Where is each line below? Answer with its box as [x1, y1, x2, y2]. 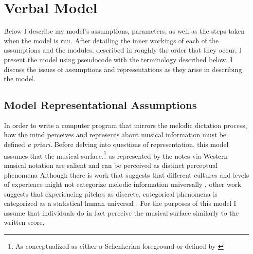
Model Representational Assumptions [4, 97, 197, 112]
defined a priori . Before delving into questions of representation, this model [4, 139, 229, 149]
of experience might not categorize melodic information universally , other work [4, 179, 241, 189]
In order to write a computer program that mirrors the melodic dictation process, [4, 120, 247, 130]
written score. [4, 217, 45, 227]
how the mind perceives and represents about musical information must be [4, 129, 227, 140]
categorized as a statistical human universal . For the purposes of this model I [4, 198, 236, 208]
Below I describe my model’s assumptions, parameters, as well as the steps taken [4, 26, 245, 36]
